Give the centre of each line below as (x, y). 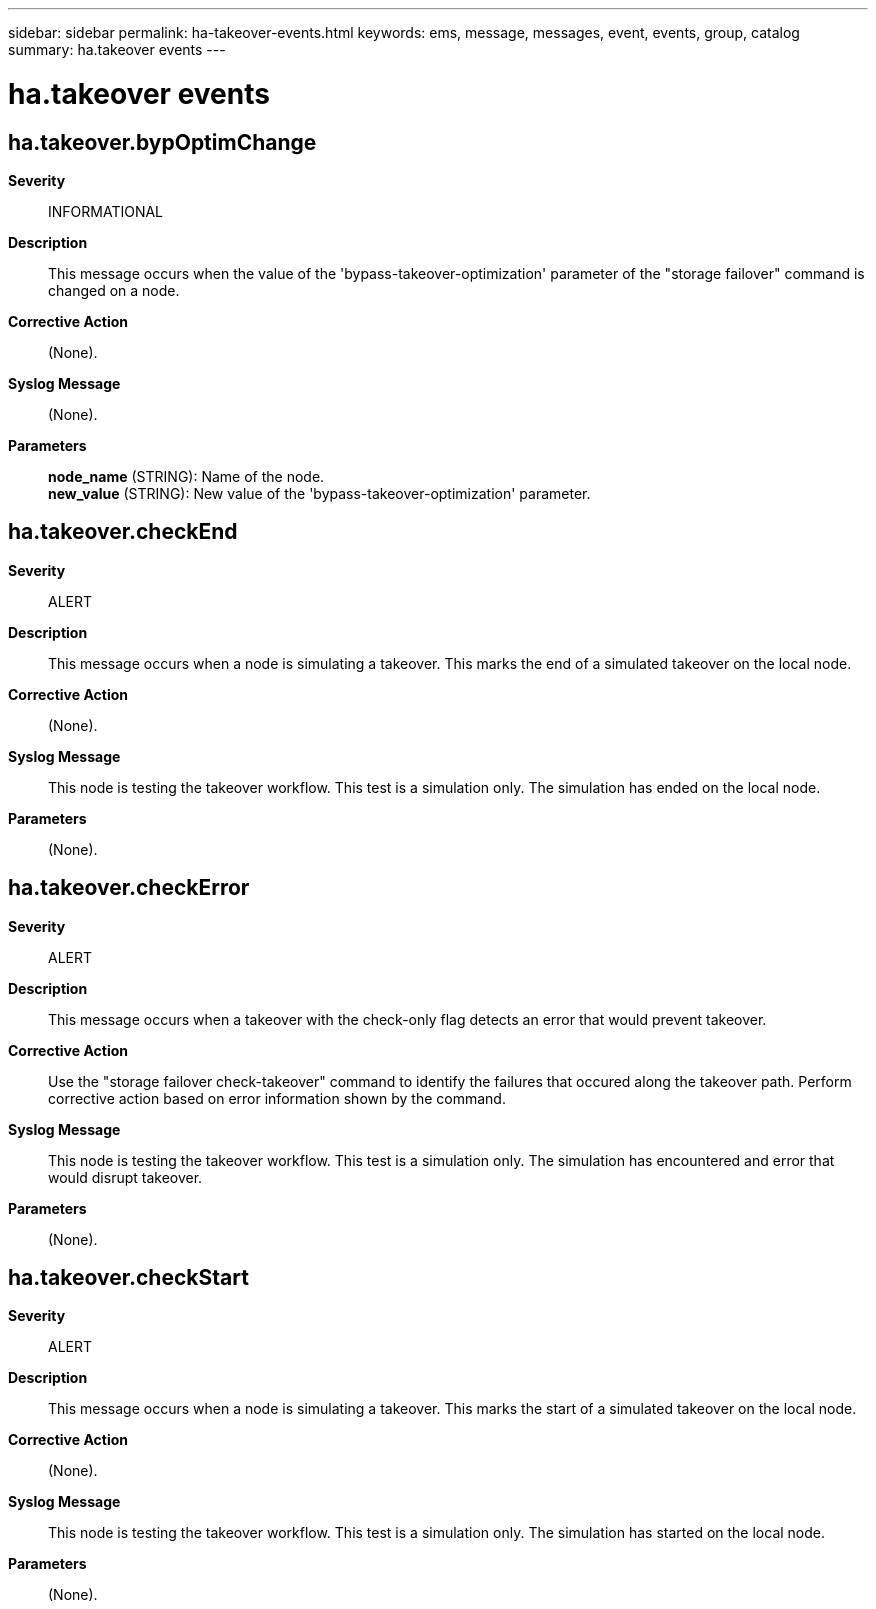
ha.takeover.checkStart (128, 1278)
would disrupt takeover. (125, 1177)
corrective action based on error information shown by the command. (277, 1098)
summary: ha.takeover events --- (117, 49)
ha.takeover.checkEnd (123, 532)
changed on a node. (114, 290)
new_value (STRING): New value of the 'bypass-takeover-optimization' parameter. (319, 493)
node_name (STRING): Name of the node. (186, 476)
